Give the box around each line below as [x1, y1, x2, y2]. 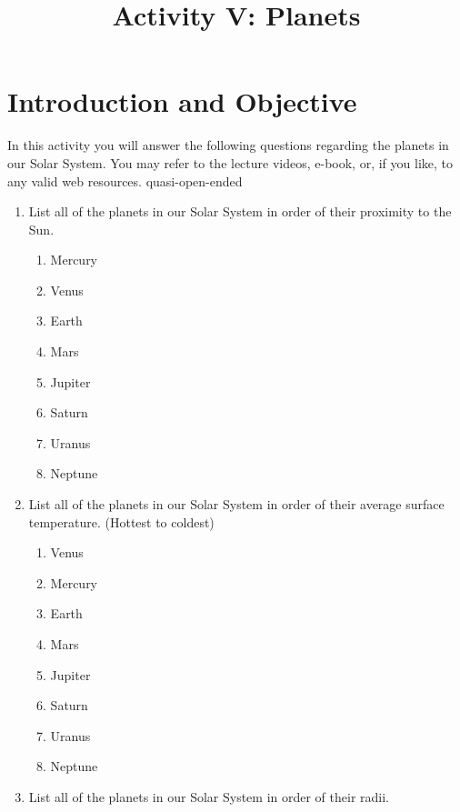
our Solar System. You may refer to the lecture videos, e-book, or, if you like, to [7, 153, 453, 172]
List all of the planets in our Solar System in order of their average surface [28, 495, 445, 514]
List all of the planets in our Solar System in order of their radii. [28, 787, 389, 806]
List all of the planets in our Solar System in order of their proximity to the [28, 202, 452, 221]
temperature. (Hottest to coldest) [28, 512, 215, 531]
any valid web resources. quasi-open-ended [7, 171, 243, 190]
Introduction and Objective [7, 83, 357, 120]
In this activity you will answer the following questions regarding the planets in [7, 135, 449, 155]
